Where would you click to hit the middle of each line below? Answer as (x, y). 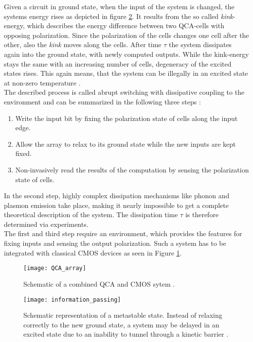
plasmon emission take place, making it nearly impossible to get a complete (116, 205)
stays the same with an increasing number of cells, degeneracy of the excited (118, 63)
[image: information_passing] (72, 299)
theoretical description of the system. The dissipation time (91, 214)
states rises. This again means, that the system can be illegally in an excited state (126, 73)
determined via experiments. (46, 224)
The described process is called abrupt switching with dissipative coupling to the (124, 92)
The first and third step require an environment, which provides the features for (123, 233)
